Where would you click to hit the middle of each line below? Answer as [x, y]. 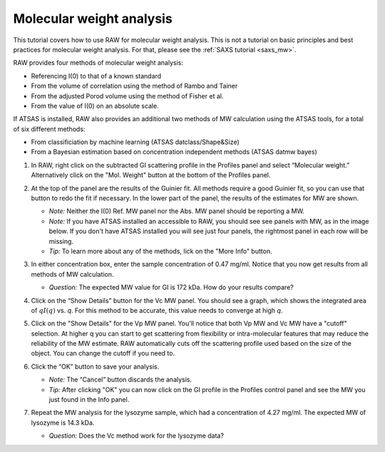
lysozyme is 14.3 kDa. [63, 422]
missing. [61, 241]
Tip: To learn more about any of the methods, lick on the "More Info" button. [160, 251]
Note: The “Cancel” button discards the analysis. [120, 380]
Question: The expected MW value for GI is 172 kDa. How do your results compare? [171, 287]
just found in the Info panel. [89, 400]
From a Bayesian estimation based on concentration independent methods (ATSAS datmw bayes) [174, 152]
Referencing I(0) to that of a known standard [96, 76]
